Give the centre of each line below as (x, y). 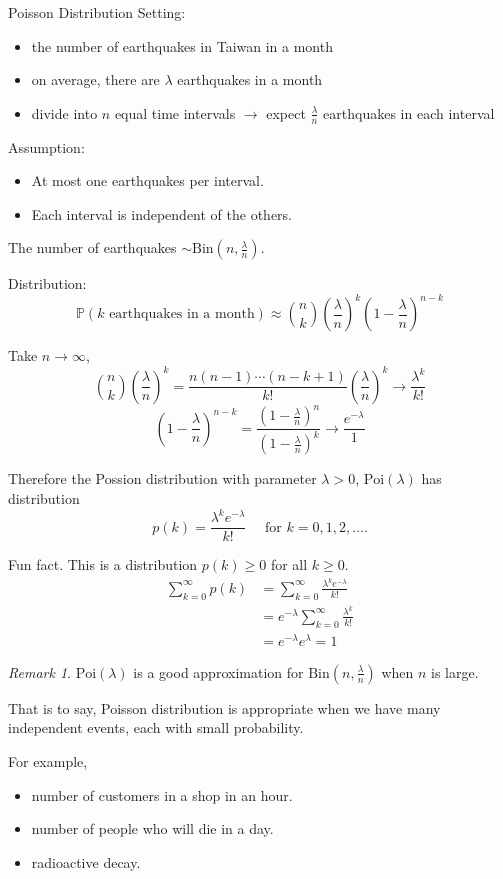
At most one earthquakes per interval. (147, 180)
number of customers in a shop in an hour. (162, 794)
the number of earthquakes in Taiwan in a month (182, 45)
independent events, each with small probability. (156, 727)
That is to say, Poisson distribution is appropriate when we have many (224, 707)
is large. (455, 671)
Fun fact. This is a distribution (103, 564)
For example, (48, 760)
